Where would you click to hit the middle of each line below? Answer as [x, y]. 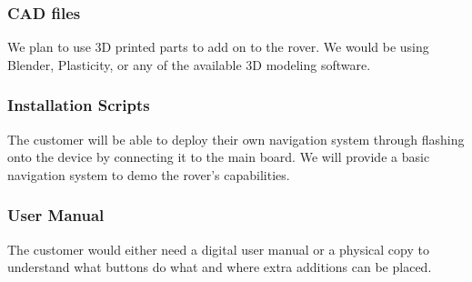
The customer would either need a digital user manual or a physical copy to [218, 249]
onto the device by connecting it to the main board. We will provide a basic [219, 157]
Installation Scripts [79, 105]
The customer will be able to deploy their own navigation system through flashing [236, 139]
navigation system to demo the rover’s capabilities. [149, 174]
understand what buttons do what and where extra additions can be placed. [220, 267]
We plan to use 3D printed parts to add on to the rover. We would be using [218, 47]
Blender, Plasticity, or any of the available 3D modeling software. [189, 64]
